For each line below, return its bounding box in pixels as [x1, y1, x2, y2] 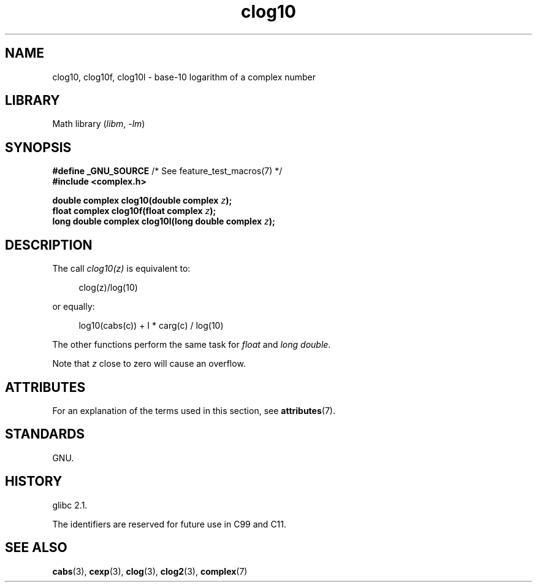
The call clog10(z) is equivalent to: [52, 263, 191, 274]
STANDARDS [5, 426, 85, 442]
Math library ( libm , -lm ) [52, 118, 145, 129]
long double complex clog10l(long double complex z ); [52, 216, 275, 227]
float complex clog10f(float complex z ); [52, 205, 216, 217]
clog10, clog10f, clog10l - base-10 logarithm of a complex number [52, 71, 316, 82]
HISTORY [5, 474, 63, 489]
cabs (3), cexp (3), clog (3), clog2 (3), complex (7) [52, 566, 248, 577]
